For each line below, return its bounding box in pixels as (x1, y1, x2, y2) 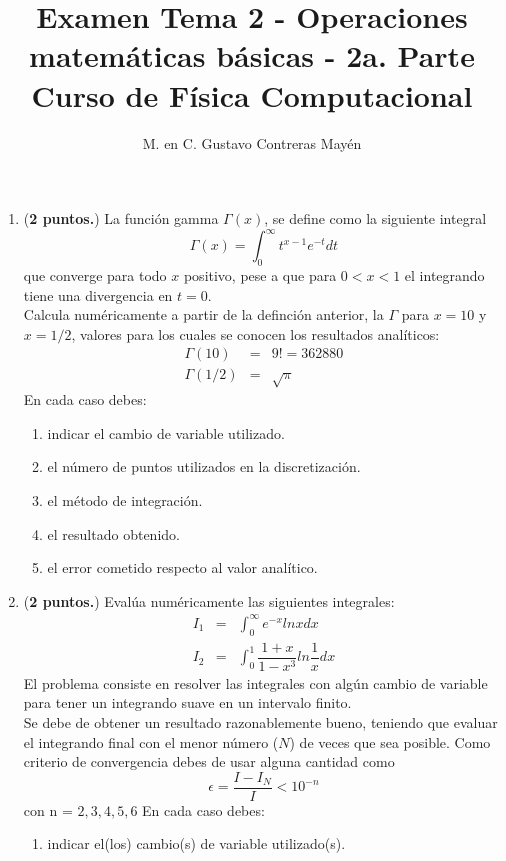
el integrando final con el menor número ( (23, 731, 279, 752)
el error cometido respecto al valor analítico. (47, 557, 318, 578)
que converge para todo (23, 264, 167, 285)
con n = (23, 799, 73, 820)
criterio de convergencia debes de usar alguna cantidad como (23, 751, 395, 772)
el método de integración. (47, 489, 203, 510)
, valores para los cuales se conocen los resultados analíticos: (71, 323, 440, 344)
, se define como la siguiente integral (264, 208, 487, 229)
